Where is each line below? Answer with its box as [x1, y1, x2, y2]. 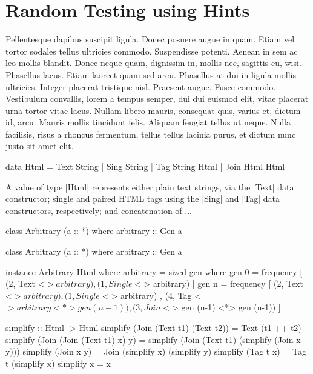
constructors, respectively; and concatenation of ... [5, 204, 192, 216]
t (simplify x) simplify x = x [5, 356, 111, 369]
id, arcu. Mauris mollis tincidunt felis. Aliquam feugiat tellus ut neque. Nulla [5, 116, 291, 129]
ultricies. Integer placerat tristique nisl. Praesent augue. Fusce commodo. [5, 80, 276, 93]
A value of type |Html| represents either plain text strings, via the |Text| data [5, 180, 294, 193]
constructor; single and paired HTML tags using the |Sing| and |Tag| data [5, 192, 280, 205]
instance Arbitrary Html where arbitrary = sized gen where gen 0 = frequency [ [5, 265, 303, 278]
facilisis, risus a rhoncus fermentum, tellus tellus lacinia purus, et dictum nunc [5, 127, 296, 140]
